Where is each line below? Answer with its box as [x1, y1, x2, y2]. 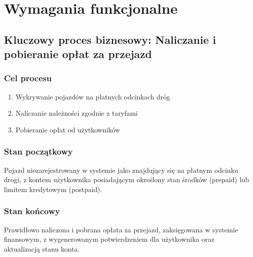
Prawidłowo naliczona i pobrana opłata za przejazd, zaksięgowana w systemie [4, 224, 238, 234]
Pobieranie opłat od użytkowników [15, 124, 120, 134]
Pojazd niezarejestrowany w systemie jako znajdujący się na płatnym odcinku [4, 164, 239, 175]
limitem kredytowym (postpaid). [4, 184, 102, 194]
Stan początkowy [4, 145, 73, 158]
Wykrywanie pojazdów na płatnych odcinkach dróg [15, 91, 170, 101]
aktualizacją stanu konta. [4, 243, 80, 254]
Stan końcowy [4, 205, 60, 217]
